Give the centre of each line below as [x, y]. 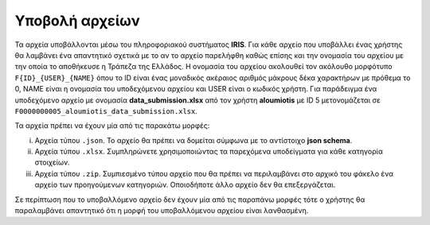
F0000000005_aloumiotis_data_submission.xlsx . [106, 111]
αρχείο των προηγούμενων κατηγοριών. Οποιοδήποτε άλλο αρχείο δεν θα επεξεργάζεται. [185, 185]
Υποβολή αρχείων [77, 21]
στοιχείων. [52, 162]
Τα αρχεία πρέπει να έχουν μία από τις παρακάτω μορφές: [112, 126]
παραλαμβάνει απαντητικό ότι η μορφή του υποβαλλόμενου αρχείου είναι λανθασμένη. [162, 211]
